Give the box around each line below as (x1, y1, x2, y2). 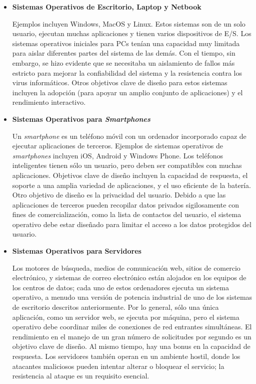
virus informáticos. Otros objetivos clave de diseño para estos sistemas (12, 77, 227, 88)
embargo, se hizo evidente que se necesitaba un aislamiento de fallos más (12, 57, 235, 68)
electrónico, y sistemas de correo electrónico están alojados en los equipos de (12, 272, 246, 283)
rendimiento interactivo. (12, 97, 86, 107)
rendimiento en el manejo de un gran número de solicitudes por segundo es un (12, 331, 251, 341)
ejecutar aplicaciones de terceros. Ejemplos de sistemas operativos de (12, 140, 223, 151)
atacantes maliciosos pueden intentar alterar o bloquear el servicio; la (12, 360, 224, 371)
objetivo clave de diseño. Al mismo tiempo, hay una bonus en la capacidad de (12, 341, 250, 351)
